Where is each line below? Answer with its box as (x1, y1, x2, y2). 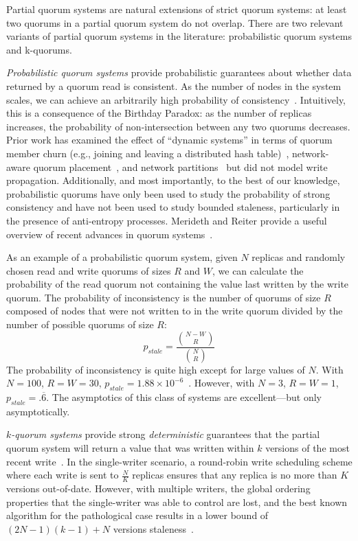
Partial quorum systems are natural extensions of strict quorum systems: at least (6, 2, 347, 16)
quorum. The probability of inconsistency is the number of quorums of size (6, 290, 321, 304)
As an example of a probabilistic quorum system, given (6, 250, 238, 264)
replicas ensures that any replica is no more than (132, 468, 337, 482)
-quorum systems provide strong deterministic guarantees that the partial (11, 427, 320, 441)
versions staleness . (113, 521, 194, 536)
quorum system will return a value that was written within (6, 440, 254, 454)
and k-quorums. (6, 42, 72, 56)
